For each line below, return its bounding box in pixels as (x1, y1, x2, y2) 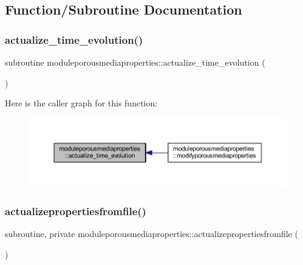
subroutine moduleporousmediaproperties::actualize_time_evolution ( (5, 56, 265, 68)
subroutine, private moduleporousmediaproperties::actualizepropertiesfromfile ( (5, 227, 298, 240)
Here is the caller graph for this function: (5, 97, 158, 109)
